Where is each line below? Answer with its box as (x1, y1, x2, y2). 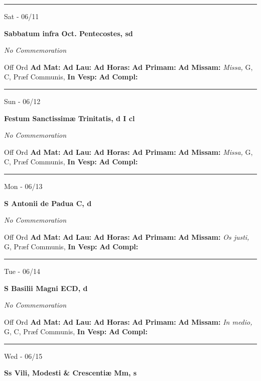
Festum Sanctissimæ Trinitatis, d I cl (4, 113, 135, 123)
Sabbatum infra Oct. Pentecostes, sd (4, 28, 133, 38)
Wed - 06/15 (4, 350, 43, 361)
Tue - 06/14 (4, 265, 40, 276)
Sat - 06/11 (4, 11, 39, 21)
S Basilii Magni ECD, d (4, 282, 88, 293)
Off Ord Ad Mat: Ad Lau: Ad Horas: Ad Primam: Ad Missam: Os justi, (4, 231, 249, 242)
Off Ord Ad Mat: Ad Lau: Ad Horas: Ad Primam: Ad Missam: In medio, (4, 316, 252, 327)
